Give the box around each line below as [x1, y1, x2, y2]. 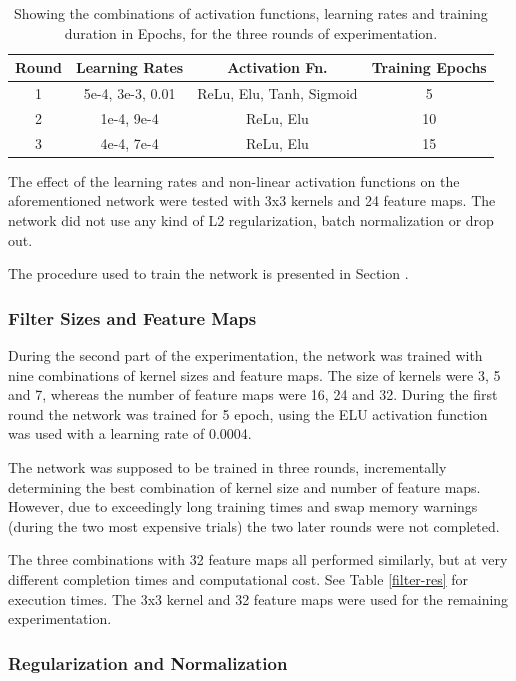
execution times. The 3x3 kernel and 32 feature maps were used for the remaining [8, 588, 509, 609]
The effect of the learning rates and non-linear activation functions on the [8, 170, 460, 191]
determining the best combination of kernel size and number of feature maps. [8, 476, 481, 497]
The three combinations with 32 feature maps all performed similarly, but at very [8, 549, 508, 570]
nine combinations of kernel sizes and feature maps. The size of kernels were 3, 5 [8, 364, 501, 385]
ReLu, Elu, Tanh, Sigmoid [197, 83, 358, 104]
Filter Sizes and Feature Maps [8, 305, 257, 330]
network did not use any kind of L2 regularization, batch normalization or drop [8, 210, 494, 230]
